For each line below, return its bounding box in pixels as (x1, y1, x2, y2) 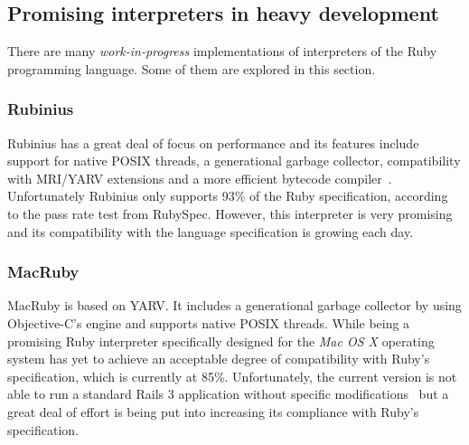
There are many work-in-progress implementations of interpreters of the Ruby (7, 42, 437, 61)
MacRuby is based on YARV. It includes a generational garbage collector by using (7, 296, 462, 315)
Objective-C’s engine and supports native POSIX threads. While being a (7, 313, 410, 332)
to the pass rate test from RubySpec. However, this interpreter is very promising (7, 204, 453, 222)
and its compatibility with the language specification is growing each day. (7, 222, 414, 241)
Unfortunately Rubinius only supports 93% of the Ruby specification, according (7, 186, 448, 205)
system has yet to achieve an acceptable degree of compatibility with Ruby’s (7, 349, 430, 368)
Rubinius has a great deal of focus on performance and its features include (7, 133, 419, 152)
